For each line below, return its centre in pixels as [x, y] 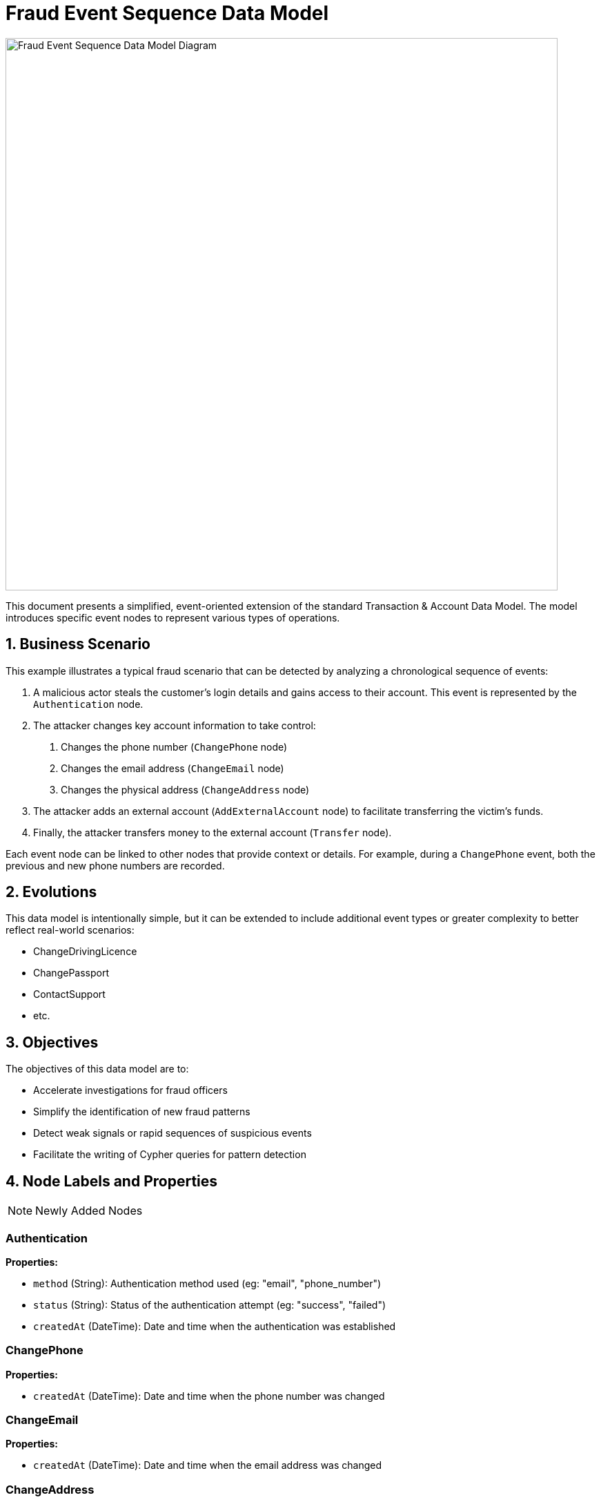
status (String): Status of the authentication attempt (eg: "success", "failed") [210, 1304]
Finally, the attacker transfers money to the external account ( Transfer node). [213, 832]
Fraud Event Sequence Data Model [167, 13]
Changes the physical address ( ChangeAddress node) [185, 789]
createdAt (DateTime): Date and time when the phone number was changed [209, 1396]
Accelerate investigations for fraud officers [130, 1090]
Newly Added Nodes [89, 1211]
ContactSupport [69, 994]
